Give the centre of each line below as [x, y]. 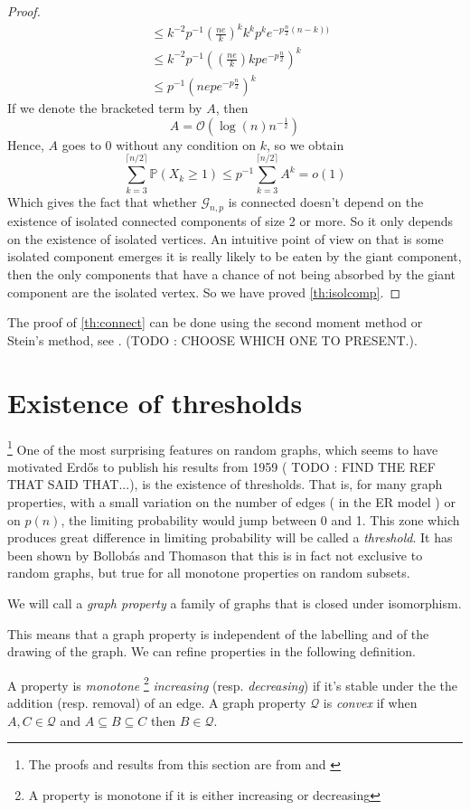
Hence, [26, 144]
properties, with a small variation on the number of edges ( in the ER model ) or [231, 502]
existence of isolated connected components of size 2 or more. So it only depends [230, 221]
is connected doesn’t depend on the [326, 201]
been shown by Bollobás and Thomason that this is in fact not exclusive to [215, 555]
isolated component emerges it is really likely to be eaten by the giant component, [235, 256]
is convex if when [370, 703]
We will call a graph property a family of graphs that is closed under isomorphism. [235, 603]
